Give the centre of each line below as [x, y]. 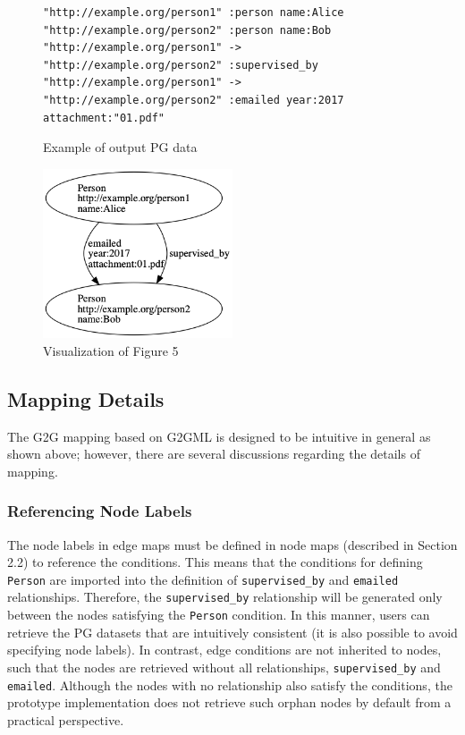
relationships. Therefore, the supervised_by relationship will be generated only [225, 597]
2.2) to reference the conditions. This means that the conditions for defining [215, 562]
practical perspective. [66, 719]
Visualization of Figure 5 [111, 350]
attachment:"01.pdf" [104, 118]
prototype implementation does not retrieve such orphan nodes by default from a [229, 702]
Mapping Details [86, 398]
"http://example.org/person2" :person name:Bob [187, 30]
